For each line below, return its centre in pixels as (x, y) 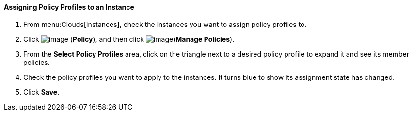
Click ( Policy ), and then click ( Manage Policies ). (129, 39)
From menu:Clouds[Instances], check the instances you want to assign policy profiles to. (165, 24)
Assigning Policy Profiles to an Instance (69, 7)
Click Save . (41, 92)
